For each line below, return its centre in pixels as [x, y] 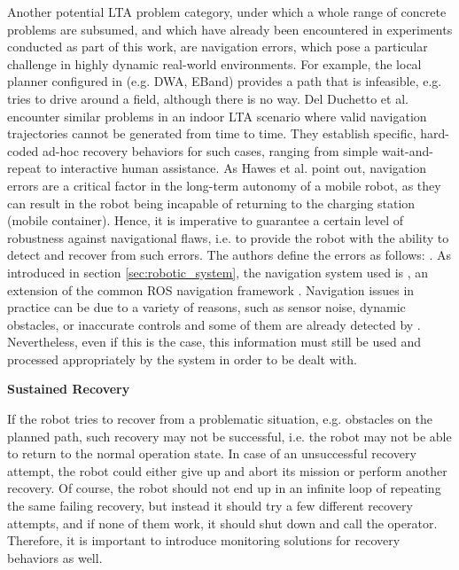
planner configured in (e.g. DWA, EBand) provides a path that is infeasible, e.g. [225, 81]
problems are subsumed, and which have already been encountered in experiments [230, 29]
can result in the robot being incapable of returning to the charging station [211, 203]
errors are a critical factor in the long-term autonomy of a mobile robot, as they [224, 185]
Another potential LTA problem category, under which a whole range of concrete [227, 12]
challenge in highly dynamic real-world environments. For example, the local [214, 63]
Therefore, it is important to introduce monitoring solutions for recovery [204, 540]
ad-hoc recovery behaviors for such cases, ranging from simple [210, 150]
